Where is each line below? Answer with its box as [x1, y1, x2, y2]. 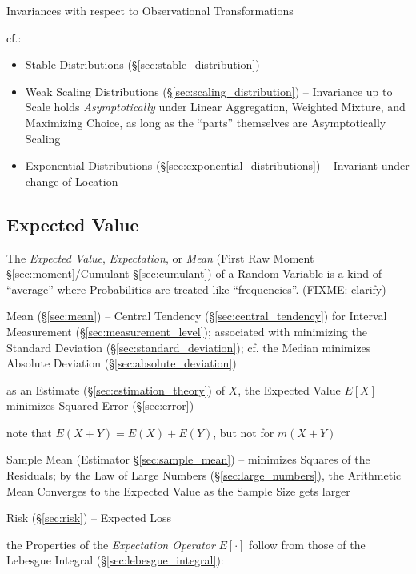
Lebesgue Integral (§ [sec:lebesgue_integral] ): [6, 552, 224, 568]
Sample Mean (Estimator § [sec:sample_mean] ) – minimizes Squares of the [6, 451, 370, 468]
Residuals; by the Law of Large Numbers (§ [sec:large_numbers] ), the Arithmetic [6, 467, 402, 484]
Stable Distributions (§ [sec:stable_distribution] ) [25, 56, 260, 73]
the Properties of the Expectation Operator [6, 536, 215, 552]
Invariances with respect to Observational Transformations [6, 2, 294, 18]
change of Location [25, 172, 118, 189]
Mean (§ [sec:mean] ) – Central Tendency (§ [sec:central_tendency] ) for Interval [6, 307, 387, 324]
